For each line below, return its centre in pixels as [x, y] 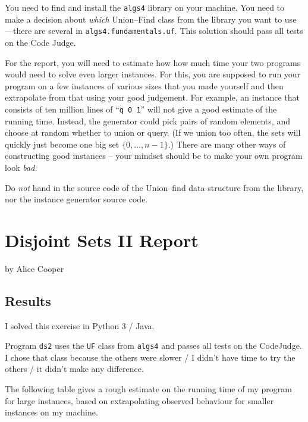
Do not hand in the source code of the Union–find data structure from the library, [154, 187]
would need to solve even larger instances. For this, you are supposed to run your [153, 74]
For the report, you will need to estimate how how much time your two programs [153, 62]
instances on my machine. [51, 412]
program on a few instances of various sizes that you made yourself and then [144, 85]
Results [28, 300]
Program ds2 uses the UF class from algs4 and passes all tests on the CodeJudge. [153, 346]
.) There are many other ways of [227, 144]
